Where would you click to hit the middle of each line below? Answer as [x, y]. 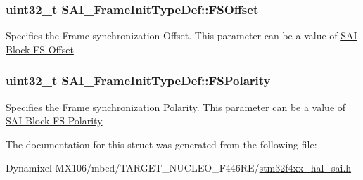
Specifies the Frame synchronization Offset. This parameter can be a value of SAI [181, 36]
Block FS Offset [40, 49]
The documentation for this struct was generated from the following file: [161, 144]
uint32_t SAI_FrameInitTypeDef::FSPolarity [138, 81]
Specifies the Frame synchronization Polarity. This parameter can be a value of [176, 107]
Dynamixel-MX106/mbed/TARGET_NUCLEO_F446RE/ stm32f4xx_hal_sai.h [179, 168]
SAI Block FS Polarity [54, 121]
